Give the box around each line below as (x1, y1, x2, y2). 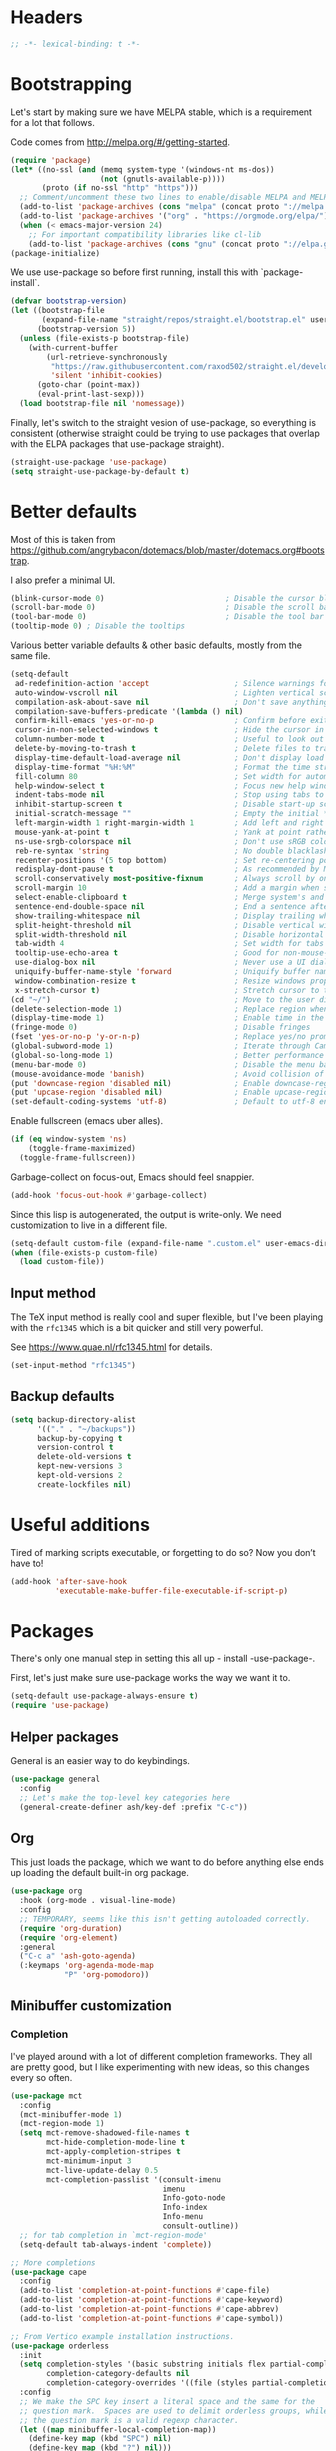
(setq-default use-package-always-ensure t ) (10, 1691, 199, 1701)
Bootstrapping (10, 73, 133, 95)
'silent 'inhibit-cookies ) (50, 371, 163, 381)
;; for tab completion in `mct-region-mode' (19, 2230, 208, 2240)
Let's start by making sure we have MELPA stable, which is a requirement (10, 106, 313, 118)
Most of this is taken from (10, 533, 116, 545)
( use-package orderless (10, 2341, 110, 2351)
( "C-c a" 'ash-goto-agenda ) (19, 1951, 137, 1961)
